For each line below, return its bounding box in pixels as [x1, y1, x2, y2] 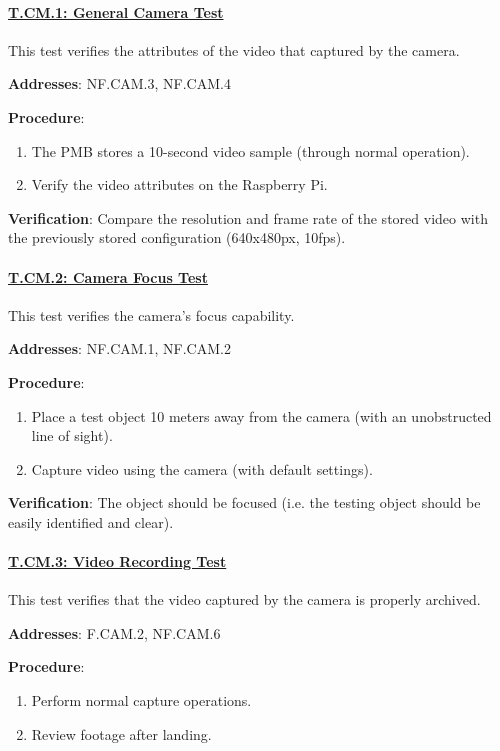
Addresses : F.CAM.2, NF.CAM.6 [8, 622, 221, 643]
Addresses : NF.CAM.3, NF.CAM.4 [8, 73, 231, 94]
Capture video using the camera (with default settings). [31, 458, 373, 479]
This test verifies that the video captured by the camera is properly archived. [8, 589, 481, 610]
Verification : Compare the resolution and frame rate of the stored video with [8, 207, 488, 228]
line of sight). [31, 425, 113, 446]
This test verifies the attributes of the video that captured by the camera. [8, 39, 460, 60]
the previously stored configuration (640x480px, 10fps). [8, 227, 346, 248]
